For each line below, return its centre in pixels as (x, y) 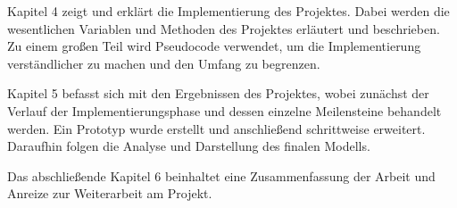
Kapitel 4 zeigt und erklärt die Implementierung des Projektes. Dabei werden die (228, 11)
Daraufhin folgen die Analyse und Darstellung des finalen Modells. (189, 146)
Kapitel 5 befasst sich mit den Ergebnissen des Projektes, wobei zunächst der (218, 93)
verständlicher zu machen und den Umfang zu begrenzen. (164, 63)
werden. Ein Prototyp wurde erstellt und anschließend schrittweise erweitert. (216, 128)
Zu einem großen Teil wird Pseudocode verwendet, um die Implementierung (214, 46)
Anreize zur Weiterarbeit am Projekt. (110, 193)
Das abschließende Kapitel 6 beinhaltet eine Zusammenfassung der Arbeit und (221, 175)
